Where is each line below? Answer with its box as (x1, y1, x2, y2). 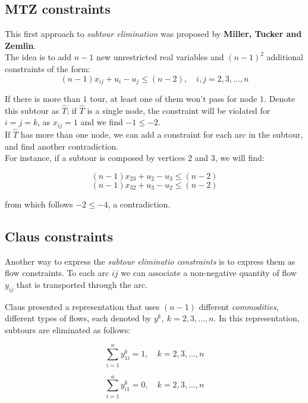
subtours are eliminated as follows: (5, 323, 131, 336)
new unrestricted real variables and (96, 51, 224, 63)
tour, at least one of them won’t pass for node (90, 92, 257, 105)
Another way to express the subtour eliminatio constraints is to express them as (5, 255, 296, 267)
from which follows (5, 197, 73, 210)
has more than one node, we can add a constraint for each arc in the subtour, (20, 128, 303, 141)
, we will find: (215, 151, 265, 164)
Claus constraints (5, 227, 114, 245)
